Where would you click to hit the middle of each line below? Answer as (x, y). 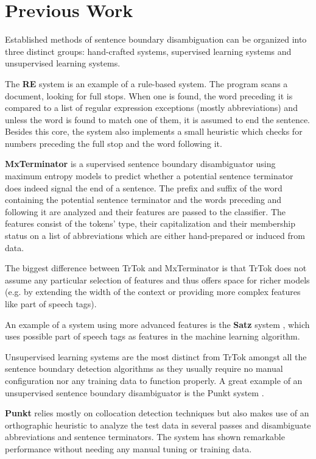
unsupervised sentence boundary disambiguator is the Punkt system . (135, 392)
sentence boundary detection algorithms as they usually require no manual (144, 368)
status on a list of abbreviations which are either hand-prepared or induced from (155, 236)
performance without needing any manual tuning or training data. (128, 448)
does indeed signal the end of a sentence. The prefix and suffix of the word (144, 187)
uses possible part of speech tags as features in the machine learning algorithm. (153, 336)
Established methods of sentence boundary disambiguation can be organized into (156, 39)
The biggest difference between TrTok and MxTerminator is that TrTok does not (156, 268)
